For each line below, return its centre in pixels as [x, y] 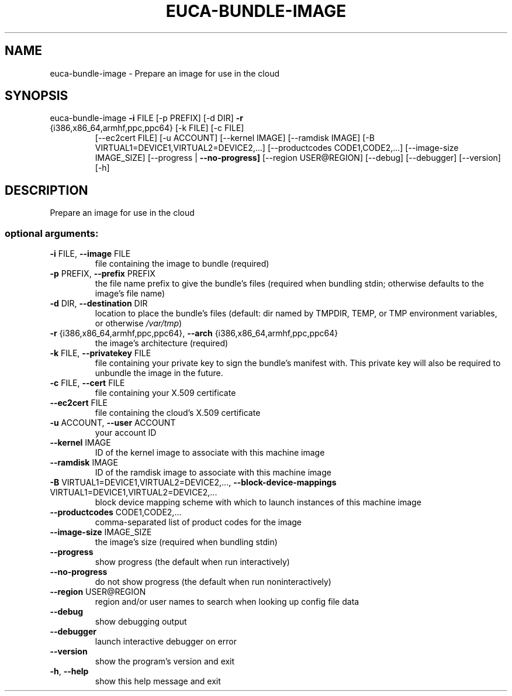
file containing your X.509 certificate [165, 393]
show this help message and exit [158, 681]
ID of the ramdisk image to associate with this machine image [213, 473]
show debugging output [141, 622]
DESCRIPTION [46, 190]
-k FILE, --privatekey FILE [101, 353]
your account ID [126, 433]
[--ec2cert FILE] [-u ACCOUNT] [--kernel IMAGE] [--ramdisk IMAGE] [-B [235, 138]
